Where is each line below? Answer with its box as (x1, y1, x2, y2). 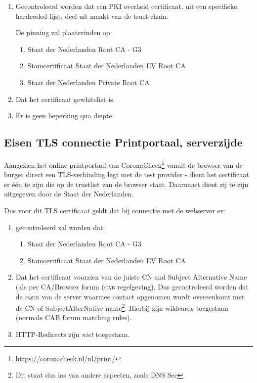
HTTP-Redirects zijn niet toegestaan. (15, 329, 130, 339)
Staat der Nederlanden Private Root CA (27, 77, 150, 87)
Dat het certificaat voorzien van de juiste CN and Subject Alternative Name (15, 272, 247, 282)
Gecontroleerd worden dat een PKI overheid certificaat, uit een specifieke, (15, 1, 239, 11)
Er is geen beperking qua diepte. (15, 110, 114, 121)
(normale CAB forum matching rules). (15, 312, 132, 323)
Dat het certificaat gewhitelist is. (15, 94, 115, 104)
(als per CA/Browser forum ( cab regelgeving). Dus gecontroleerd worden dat (15, 281, 249, 291)
